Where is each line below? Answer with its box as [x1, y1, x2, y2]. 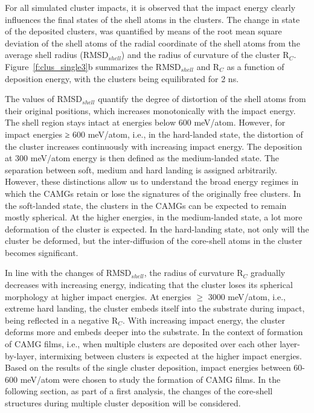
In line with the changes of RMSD [5, 266, 132, 279]
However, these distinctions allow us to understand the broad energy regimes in [5, 175, 299, 188]
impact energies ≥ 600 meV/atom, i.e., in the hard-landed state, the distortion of [5, 127, 303, 140]
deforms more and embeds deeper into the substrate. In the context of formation [5, 325, 303, 338]
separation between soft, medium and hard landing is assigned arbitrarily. [5, 163, 277, 176]
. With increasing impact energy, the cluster [123, 313, 286, 326]
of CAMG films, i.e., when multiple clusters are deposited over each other [5, 338, 277, 350]
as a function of [226, 60, 284, 72]
